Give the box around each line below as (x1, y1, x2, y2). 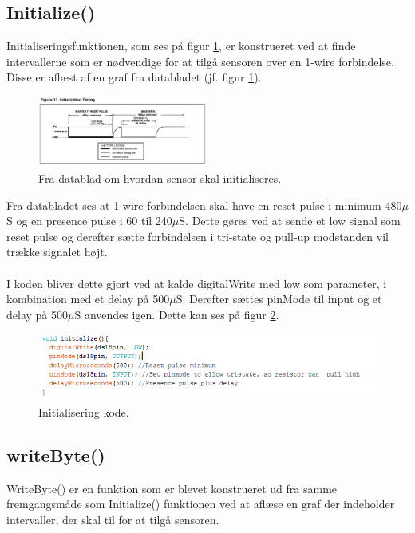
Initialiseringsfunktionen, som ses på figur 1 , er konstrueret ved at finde (6, 38, 356, 54)
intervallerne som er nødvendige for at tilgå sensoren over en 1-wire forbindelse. (6, 53, 394, 69)
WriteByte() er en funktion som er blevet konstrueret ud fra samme (6, 480, 338, 496)
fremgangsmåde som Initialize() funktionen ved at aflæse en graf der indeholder (6, 495, 395, 512)
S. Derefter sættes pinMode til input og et (176, 290, 382, 307)
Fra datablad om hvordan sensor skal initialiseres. (38, 169, 282, 186)
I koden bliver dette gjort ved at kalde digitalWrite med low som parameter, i (6, 274, 387, 291)
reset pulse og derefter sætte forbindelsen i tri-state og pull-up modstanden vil (6, 227, 389, 244)
